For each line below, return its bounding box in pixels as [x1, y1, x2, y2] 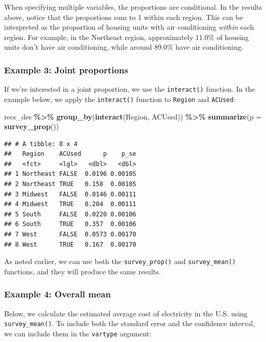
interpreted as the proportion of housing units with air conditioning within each [4, 22, 254, 32]
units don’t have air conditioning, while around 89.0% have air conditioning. [4, 42, 243, 52]
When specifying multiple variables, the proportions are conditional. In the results [4, 2, 262, 12]
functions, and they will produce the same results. [4, 266, 161, 276]
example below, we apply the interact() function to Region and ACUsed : [4, 93, 236, 104]
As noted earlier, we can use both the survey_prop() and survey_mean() [4, 256, 236, 267]
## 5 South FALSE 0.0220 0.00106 [4, 210, 136, 218]
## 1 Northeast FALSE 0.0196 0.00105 [4, 170, 136, 178]
